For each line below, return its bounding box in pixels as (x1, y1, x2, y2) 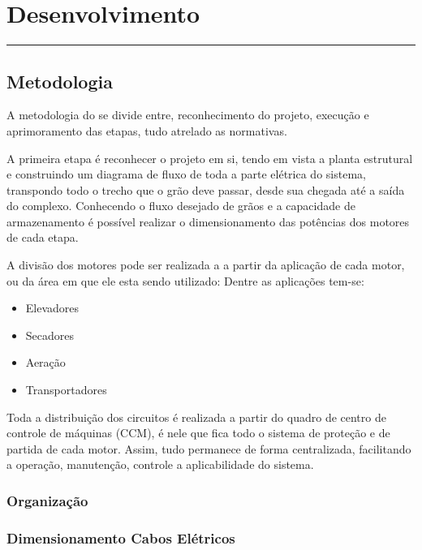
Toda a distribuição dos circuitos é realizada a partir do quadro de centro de (6, 408, 386, 425)
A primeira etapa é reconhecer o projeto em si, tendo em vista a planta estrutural (6, 149, 413, 166)
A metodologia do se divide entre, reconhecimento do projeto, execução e (6, 106, 369, 123)
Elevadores (25, 299, 80, 316)
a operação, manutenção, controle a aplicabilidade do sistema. (6, 456, 314, 473)
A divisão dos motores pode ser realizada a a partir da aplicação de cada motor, (6, 256, 405, 273)
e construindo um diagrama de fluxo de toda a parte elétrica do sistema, (6, 165, 366, 183)
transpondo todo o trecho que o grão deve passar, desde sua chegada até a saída (6, 181, 405, 198)
